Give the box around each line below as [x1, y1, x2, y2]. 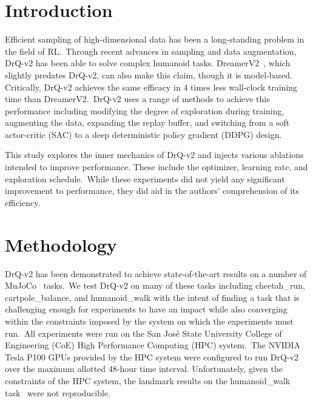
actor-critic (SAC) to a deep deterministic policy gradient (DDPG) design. [5, 128, 282, 140]
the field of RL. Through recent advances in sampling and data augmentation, [5, 44, 297, 57]
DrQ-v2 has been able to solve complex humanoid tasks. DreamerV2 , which [5, 57, 291, 69]
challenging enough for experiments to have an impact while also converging [5, 303, 288, 315]
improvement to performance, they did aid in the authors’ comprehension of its [5, 184, 300, 197]
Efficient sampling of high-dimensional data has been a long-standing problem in [5, 33, 305, 46]
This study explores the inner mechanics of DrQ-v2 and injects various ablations [5, 148, 304, 161]
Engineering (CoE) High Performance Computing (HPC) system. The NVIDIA [5, 339, 300, 351]
